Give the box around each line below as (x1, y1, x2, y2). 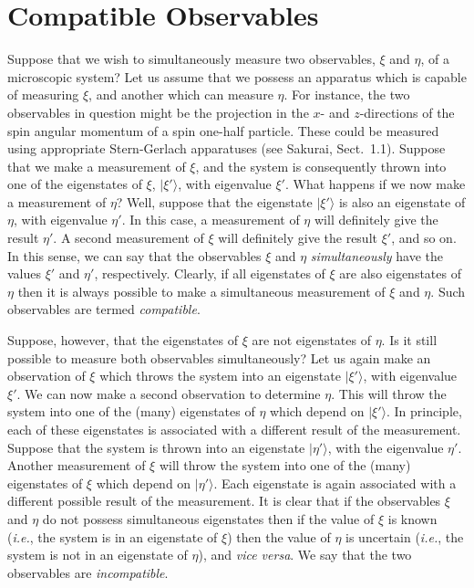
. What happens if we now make (284, 174, 466, 194)
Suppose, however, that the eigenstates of (7, 331, 239, 350)
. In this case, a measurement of (121, 210, 300, 229)
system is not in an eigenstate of (7, 545, 188, 564)
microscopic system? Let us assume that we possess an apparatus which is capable (7, 67, 467, 86)
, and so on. (391, 228, 457, 247)
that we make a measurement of (7, 156, 186, 175)
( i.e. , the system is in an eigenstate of (7, 527, 218, 546)
